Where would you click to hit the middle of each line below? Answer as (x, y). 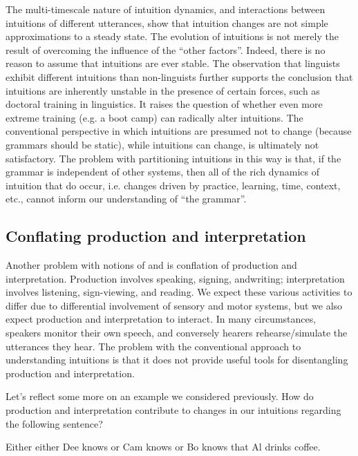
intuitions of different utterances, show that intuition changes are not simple (167, 22)
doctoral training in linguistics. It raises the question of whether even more (164, 104)
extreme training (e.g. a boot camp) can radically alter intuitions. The (154, 117)
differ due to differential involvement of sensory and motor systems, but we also (174, 305)
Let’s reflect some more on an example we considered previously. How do (160, 396)
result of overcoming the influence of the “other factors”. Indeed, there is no (166, 49)
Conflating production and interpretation (156, 236)
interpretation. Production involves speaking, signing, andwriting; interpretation (175, 278)
